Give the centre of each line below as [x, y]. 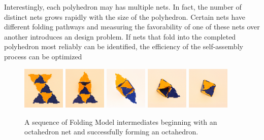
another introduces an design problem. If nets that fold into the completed [120, 36]
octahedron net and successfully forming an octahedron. [111, 132]
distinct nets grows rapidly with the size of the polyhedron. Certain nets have [125, 16]
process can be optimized [43, 56]
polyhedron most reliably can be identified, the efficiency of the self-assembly [124, 46]
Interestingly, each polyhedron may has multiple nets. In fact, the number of [123, 7]
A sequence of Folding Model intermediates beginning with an [121, 121]
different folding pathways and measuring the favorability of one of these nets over [132, 27]
